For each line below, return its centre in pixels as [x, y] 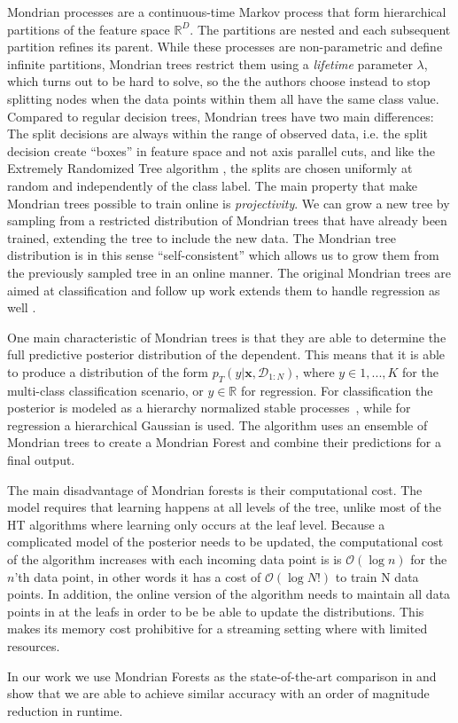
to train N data [377, 576]
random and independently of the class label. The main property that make [213, 185]
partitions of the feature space [89, 29]
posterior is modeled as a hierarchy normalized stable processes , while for [209, 408]
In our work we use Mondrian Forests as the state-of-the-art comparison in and [222, 676]
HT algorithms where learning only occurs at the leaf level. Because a [196, 524]
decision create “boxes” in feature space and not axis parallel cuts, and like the [221, 150]
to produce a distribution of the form [108, 371]
